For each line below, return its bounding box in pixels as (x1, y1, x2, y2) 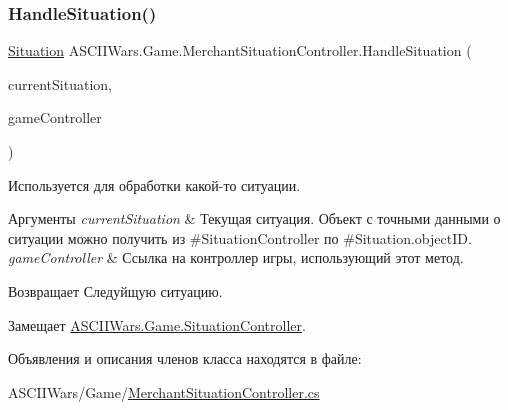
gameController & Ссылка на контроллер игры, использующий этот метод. (8, 247, 464, 268)
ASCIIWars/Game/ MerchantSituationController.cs (8, 381, 320, 402)
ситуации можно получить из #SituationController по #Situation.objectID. (8, 227, 472, 248)
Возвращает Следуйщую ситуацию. (8, 280, 223, 301)
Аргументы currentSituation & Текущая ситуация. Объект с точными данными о (8, 208, 501, 229)
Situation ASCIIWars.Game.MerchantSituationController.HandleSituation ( (8, 40, 472, 61)
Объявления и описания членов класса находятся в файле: (8, 348, 362, 369)
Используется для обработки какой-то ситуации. (8, 174, 301, 195)
